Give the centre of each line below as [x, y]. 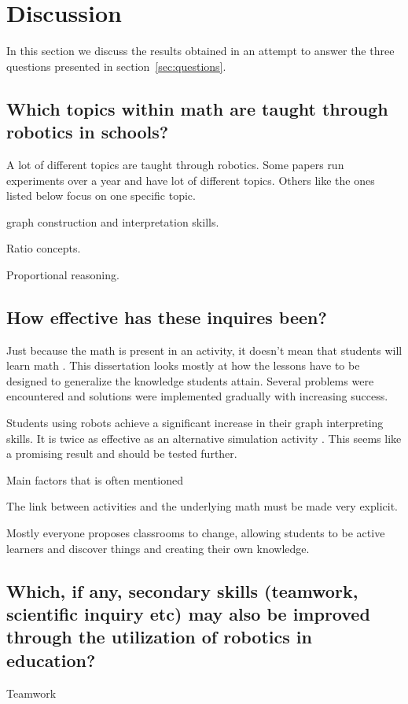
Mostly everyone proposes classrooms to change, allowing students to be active [196, 533]
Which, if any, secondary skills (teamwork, [182, 590]
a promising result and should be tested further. [122, 453]
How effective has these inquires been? [167, 317]
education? [51, 660]
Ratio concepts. [44, 248]
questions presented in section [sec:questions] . [116, 66]
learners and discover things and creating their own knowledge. [158, 548]
